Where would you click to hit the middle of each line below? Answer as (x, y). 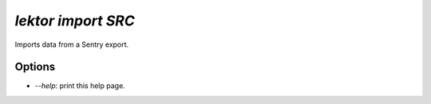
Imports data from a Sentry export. (72, 44)
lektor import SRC (75, 21)
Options (35, 67)
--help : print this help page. (80, 86)
